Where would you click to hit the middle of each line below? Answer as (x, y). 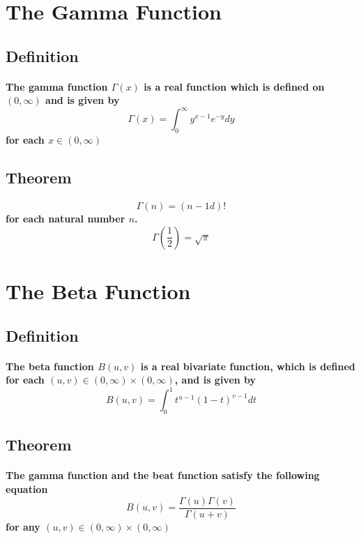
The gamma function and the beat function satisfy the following (163, 475)
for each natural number (66, 219)
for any (23, 526)
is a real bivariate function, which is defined (248, 366)
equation (27, 489)
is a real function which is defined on (234, 86)
